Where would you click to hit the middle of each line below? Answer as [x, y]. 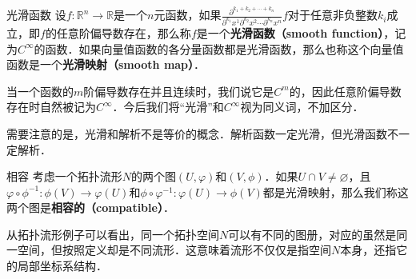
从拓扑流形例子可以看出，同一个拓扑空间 [113, 234]
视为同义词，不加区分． [302, 107]
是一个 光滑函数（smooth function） [290, 32]
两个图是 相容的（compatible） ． [90, 207]
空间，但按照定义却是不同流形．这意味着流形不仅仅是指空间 [174, 250]
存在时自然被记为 [51, 107]
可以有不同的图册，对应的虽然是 [312, 234]
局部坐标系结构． [62, 266]
